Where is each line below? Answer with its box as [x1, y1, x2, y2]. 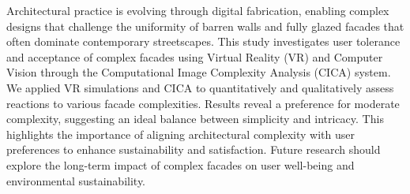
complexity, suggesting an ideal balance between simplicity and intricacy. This [6, 110, 384, 127]
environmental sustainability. [6, 172, 146, 188]
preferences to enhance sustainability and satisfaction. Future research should [6, 141, 381, 158]
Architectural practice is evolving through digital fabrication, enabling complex [6, 2, 389, 18]
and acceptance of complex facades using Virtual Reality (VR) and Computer [6, 48, 383, 65]
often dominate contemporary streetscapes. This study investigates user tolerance [6, 33, 401, 50]
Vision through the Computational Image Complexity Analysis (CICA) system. [6, 64, 391, 80]
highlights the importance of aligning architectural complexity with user [6, 125, 355, 142]
